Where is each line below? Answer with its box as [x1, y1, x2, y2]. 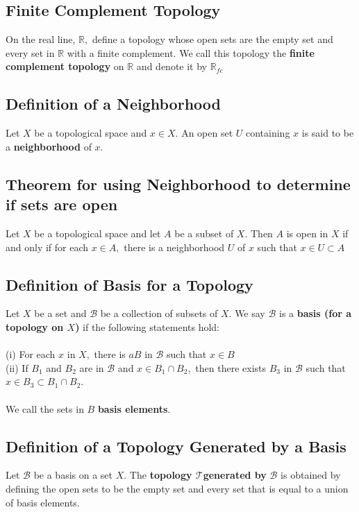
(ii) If [6, 360, 28, 375]
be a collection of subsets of [100, 306, 218, 321]
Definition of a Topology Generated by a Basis [6, 435, 347, 456]
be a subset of [174, 225, 234, 240]
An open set [181, 126, 233, 140]
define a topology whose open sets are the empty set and [92, 32, 333, 46]
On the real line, [6, 32, 76, 46]
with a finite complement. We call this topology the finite [67, 45, 315, 60]
